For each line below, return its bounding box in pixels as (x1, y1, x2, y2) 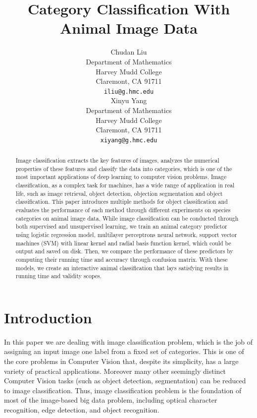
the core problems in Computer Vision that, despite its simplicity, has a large (4, 356, 239, 366)
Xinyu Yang (110, 95, 147, 106)
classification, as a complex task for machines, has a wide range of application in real (15, 181, 235, 189)
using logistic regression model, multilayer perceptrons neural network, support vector (15, 231, 237, 239)
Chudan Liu (110, 47, 147, 57)
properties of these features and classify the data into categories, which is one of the (15, 164, 232, 173)
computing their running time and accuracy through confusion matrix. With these (15, 255, 228, 264)
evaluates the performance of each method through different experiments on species (15, 206, 231, 214)
